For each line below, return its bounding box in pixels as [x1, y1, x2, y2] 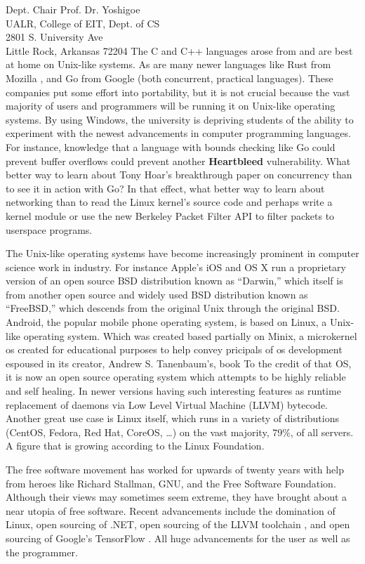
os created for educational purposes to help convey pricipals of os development [6, 342, 343, 357]
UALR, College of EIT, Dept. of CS [6, 15, 160, 30]
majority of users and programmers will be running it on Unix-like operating [6, 98, 336, 113]
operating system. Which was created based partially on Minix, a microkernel [23, 328, 357, 343]
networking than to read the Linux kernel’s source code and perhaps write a [6, 195, 333, 209]
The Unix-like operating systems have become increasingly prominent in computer [6, 246, 359, 261]
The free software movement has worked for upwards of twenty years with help [6, 462, 344, 476]
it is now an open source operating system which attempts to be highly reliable [6, 369, 346, 384]
